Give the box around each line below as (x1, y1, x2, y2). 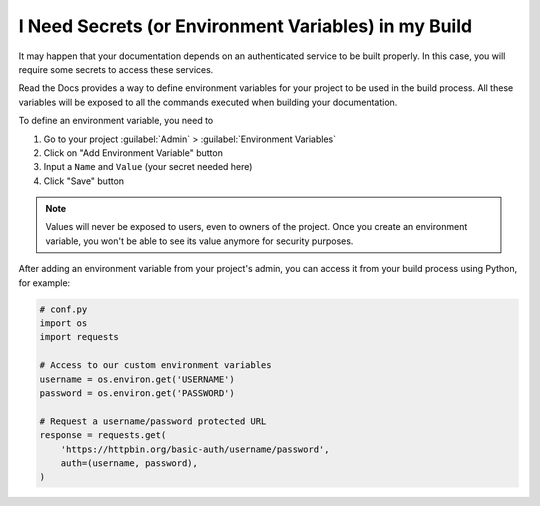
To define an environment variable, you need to (18, 115, 214, 127)
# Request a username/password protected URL (39, 415, 267, 427)
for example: (18, 276, 71, 289)
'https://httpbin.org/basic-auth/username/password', (60, 443, 330, 455)
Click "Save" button (43, 175, 125, 187)
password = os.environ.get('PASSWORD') (39, 387, 235, 399)
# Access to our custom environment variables (39, 360, 272, 371)
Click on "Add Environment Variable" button (43, 146, 224, 159)
